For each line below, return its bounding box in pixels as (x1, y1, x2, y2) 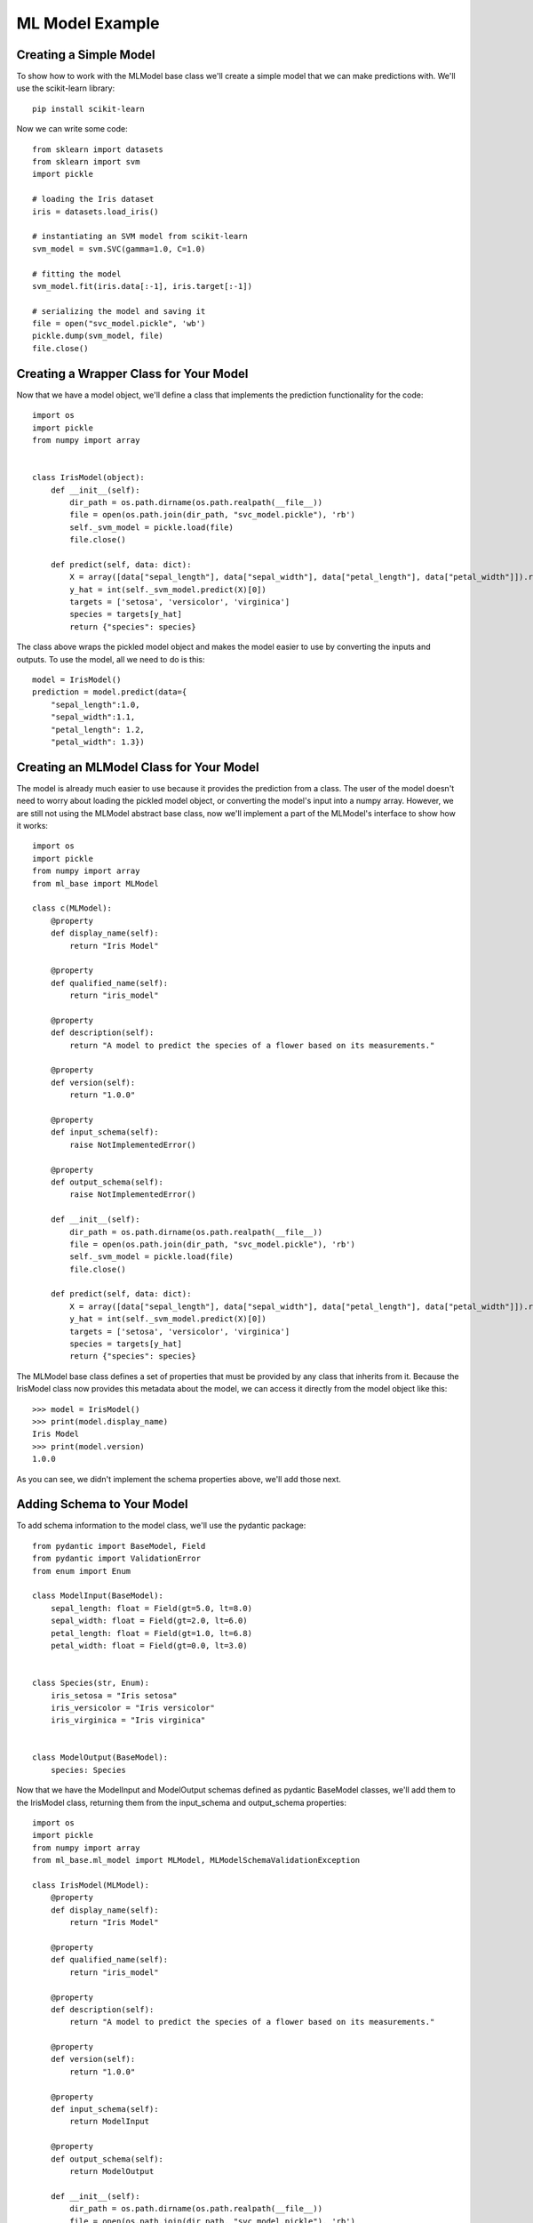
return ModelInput (69, 2116, 150, 2127)
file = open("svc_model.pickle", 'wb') (32, 318, 206, 329)
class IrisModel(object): (32, 472, 146, 483)
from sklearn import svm (32, 156, 140, 167)
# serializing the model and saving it (32, 306, 206, 316)
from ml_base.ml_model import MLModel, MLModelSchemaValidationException (32, 1855, 361, 1866)
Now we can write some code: (16, 124, 128, 134)
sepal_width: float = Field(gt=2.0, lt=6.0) (50, 1616, 248, 1626)
